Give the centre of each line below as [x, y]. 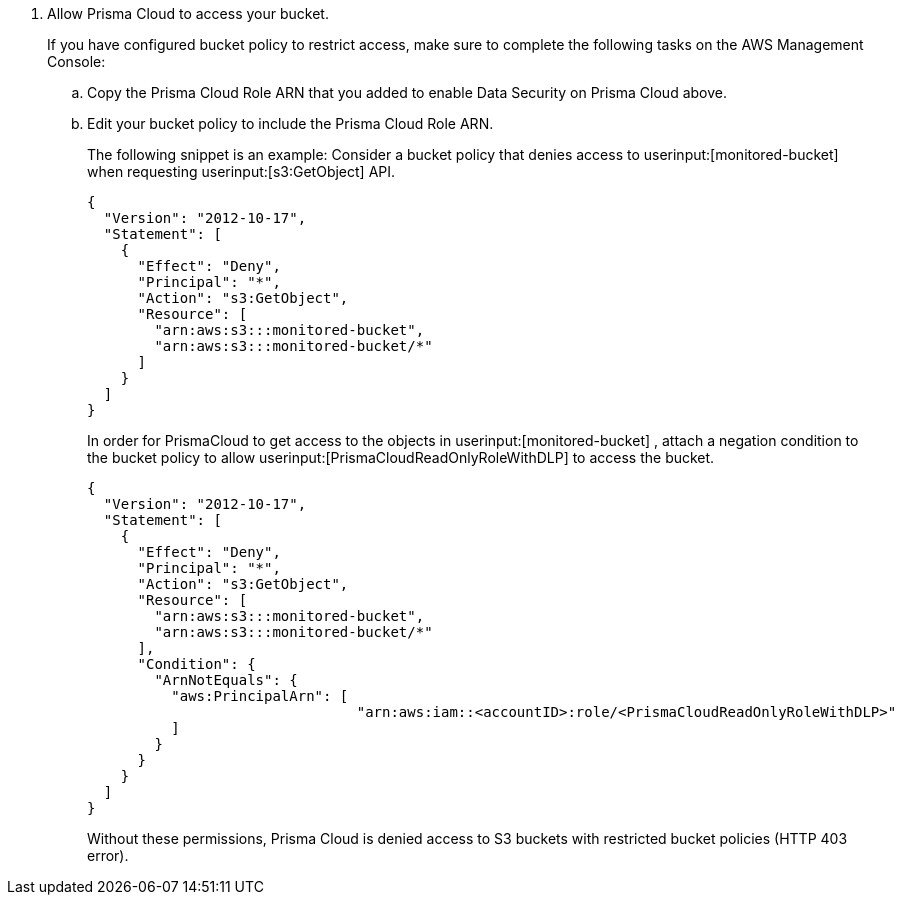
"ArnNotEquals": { [226, 680]
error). [108, 855]
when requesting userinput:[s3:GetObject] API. [241, 171]
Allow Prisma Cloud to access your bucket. [188, 13]
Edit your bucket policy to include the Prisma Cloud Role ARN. [290, 123]
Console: [76, 61]
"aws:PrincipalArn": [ [260, 696]
